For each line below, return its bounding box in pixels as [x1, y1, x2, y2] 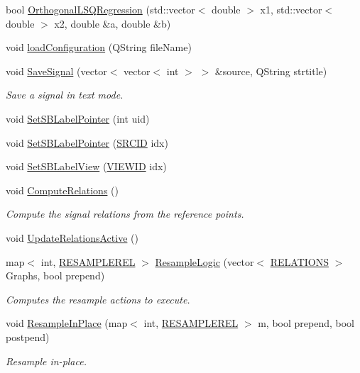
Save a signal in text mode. [6, 87, 124, 102]
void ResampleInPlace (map [6, 316, 128, 330]
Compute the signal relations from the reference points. [6, 206, 244, 221]
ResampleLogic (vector [155, 254, 254, 269]
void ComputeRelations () [6, 182, 119, 197]
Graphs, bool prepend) [6, 268, 105, 283]
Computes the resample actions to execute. [6, 291, 190, 306]
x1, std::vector [260, 2, 322, 16]
